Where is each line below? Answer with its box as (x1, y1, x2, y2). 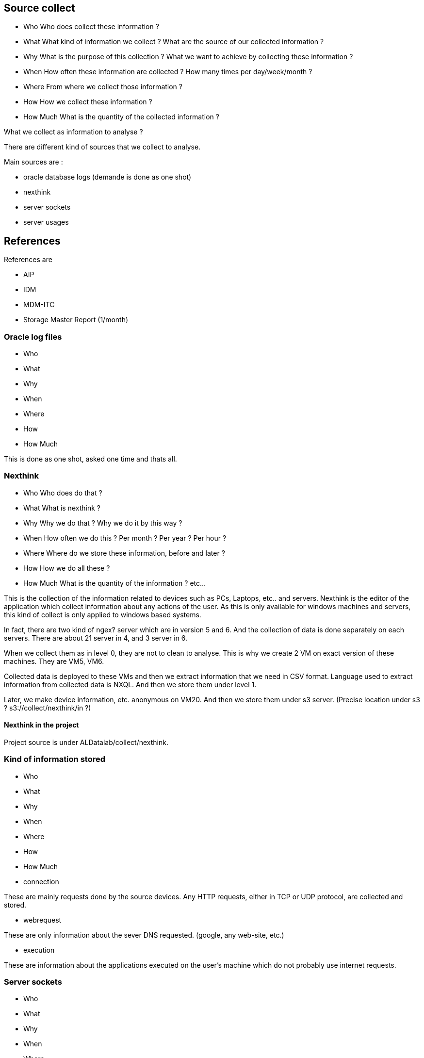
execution (23, 945, 55, 954)
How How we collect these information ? (23, 98, 152, 106)
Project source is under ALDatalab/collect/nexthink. (4, 738, 169, 746)
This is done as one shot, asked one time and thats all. (4, 455, 177, 463)
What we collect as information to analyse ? (4, 128, 143, 136)
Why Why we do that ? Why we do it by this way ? (23, 518, 182, 527)
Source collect (4, 2, 75, 14)
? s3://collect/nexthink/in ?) (4, 703, 91, 712)
